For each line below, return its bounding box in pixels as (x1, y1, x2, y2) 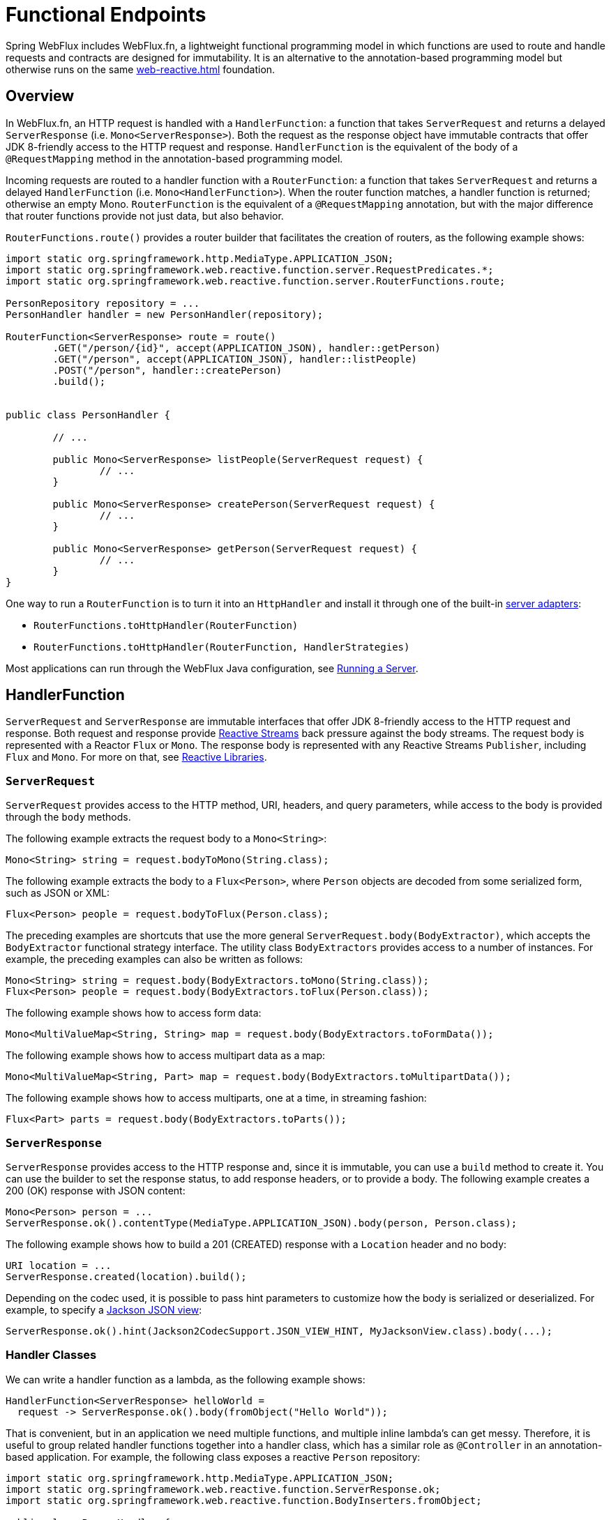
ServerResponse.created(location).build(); (6, 1270, 247, 1282)
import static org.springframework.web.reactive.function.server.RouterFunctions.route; (6, 275, 506, 287)
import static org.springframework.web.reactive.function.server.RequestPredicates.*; (6, 264, 494, 275)
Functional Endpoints (6, 3, 206, 26)
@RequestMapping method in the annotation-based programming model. (6, 152, 343, 165)
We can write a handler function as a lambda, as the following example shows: (6, 1373, 365, 1385)
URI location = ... (6, 1259, 112, 1271)
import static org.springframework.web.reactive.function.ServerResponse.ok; (6, 1483, 441, 1495)
